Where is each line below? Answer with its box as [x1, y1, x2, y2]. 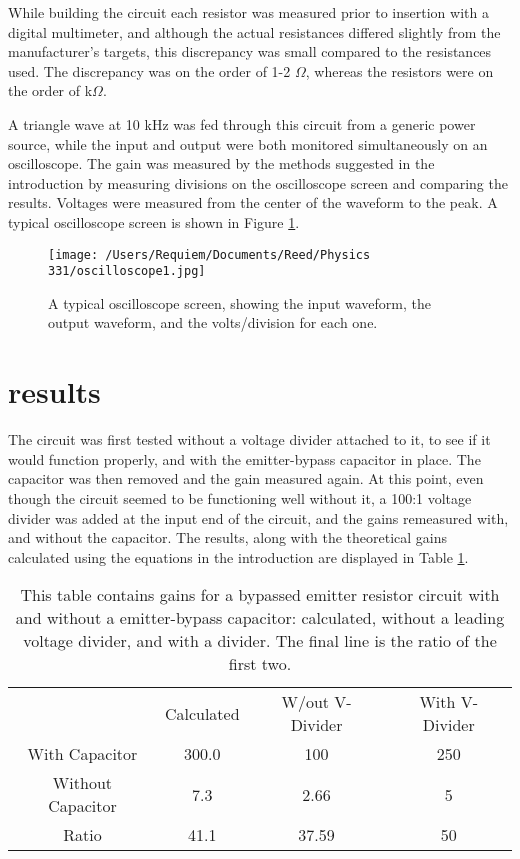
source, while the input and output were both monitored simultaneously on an [8, 133, 488, 154]
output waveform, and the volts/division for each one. [48, 312, 378, 333]
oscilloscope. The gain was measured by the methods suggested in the [8, 153, 435, 174]
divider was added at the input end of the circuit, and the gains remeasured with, [8, 507, 509, 528]
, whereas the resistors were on [305, 60, 494, 81]
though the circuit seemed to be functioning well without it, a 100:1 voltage [8, 487, 472, 508]
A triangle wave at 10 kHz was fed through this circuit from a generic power [8, 113, 476, 134]
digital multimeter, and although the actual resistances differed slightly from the [8, 21, 501, 42]
